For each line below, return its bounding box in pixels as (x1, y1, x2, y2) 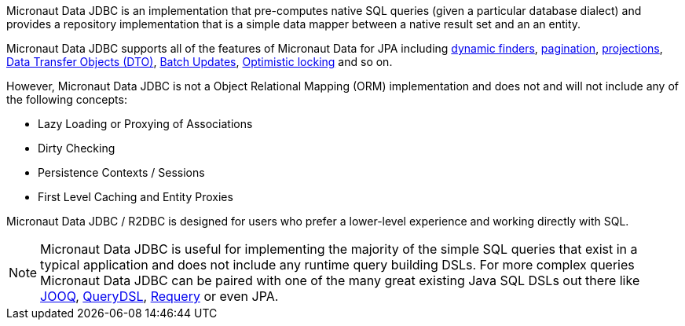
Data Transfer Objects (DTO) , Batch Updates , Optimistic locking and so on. (6, 55, 393, 68)
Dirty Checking (38, 141, 115, 155)
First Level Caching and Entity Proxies (38, 190, 233, 203)
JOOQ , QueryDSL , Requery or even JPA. (40, 288, 279, 304)
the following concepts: (6, 93, 127, 106)
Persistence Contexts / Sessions (38, 166, 205, 179)
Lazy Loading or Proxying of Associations (38, 117, 253, 130)
